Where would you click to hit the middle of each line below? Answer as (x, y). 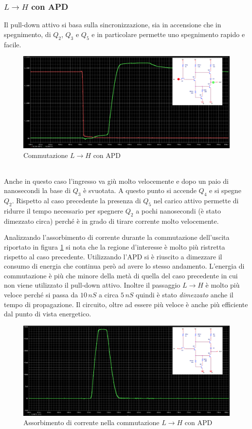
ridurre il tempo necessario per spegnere (64, 210)
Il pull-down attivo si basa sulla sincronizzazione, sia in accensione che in (113, 25)
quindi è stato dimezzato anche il (185, 294)
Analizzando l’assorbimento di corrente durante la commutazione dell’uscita (117, 237)
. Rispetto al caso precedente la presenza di (76, 201)
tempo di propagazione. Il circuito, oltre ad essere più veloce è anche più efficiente (126, 304)
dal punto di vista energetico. (48, 314)
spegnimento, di (27, 34)
